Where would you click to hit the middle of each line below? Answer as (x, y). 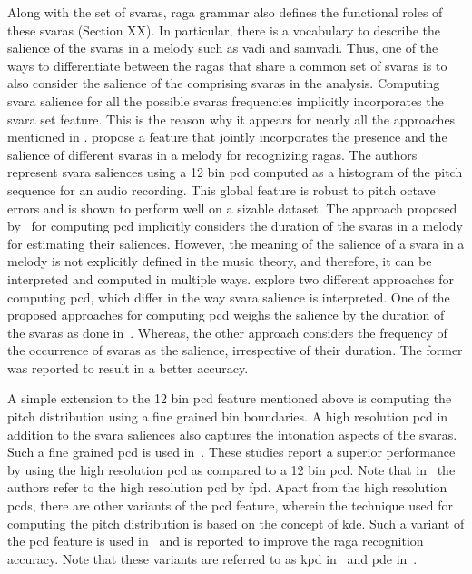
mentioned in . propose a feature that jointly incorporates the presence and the (227, 137)
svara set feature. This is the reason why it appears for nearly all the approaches (231, 119)
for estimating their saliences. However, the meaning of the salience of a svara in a (236, 243)
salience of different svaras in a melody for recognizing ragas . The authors (212, 154)
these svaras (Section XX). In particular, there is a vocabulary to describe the (224, 30)
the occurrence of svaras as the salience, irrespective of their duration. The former (235, 350)
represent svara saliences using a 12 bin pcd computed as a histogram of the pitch (235, 172)
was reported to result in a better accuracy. (128, 367)
